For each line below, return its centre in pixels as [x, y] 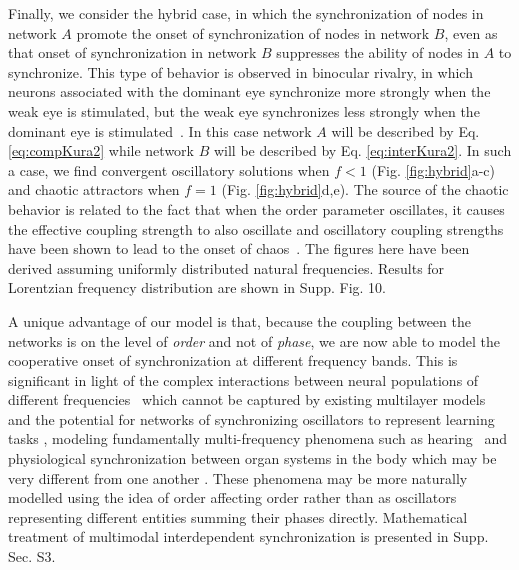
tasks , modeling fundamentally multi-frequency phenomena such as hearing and [257, 438]
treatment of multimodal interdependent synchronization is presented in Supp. [248, 536]
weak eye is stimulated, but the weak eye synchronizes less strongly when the [244, 110]
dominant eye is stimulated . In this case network [160, 130]
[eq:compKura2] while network [101, 150]
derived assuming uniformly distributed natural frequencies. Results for [226, 267]
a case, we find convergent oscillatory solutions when [169, 169]
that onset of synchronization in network [132, 52]
